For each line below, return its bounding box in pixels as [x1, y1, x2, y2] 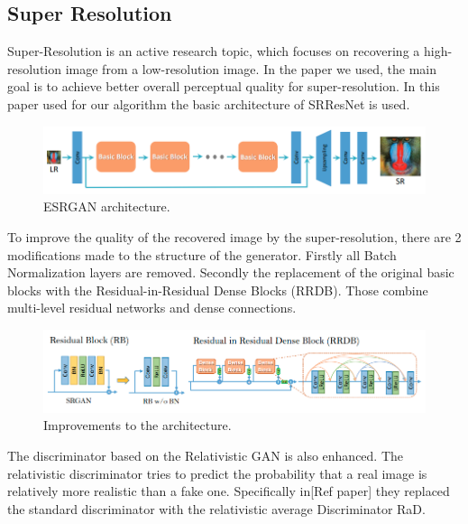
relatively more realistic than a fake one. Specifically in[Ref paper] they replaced [7, 482, 450, 501]
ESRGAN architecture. [43, 197, 170, 216]
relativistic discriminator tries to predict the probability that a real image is [7, 463, 427, 482]
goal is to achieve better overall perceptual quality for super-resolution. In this [7, 77, 440, 96]
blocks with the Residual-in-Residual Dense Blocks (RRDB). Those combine [7, 280, 428, 299]
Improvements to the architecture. [43, 416, 232, 435]
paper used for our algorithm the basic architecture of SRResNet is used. [7, 94, 410, 113]
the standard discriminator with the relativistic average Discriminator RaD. [7, 499, 426, 518]
